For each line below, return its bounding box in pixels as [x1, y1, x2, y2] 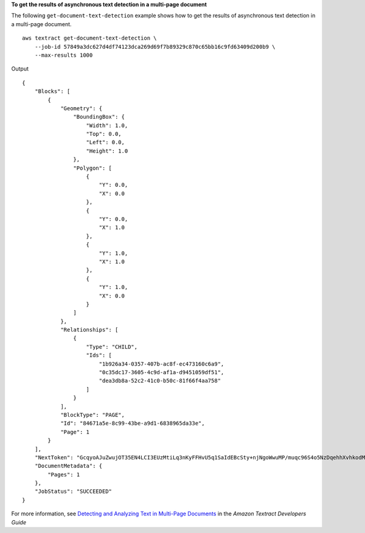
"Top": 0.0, [86, 131, 122, 138]
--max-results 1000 [34, 52, 93, 58]
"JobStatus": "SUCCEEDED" [34, 488, 113, 495]
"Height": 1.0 [86, 147, 128, 155]
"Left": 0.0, [86, 139, 125, 146]
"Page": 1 [60, 428, 90, 435]
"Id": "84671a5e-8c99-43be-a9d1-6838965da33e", [60, 420, 205, 427]
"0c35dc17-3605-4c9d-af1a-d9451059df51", [99, 369, 224, 376]
